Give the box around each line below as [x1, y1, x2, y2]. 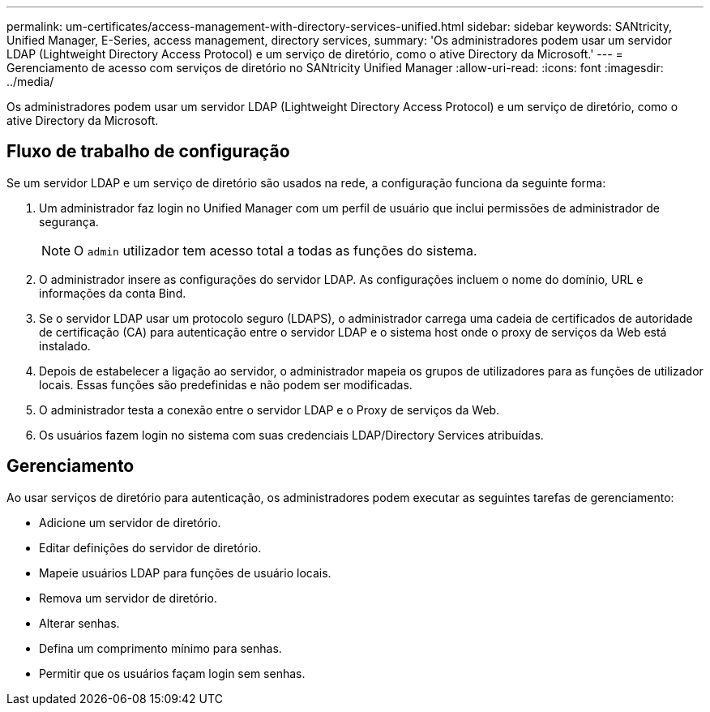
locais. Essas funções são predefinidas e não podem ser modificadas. [39, 377, 413, 392]
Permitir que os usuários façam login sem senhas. [39, 666, 306, 680]
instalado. [39, 338, 91, 353]
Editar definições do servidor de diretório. [39, 540, 262, 555]
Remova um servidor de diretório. [39, 590, 217, 605]
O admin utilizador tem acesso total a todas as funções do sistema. [74, 242, 477, 259]
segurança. [39, 214, 99, 229]
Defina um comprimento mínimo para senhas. [39, 641, 282, 655]
